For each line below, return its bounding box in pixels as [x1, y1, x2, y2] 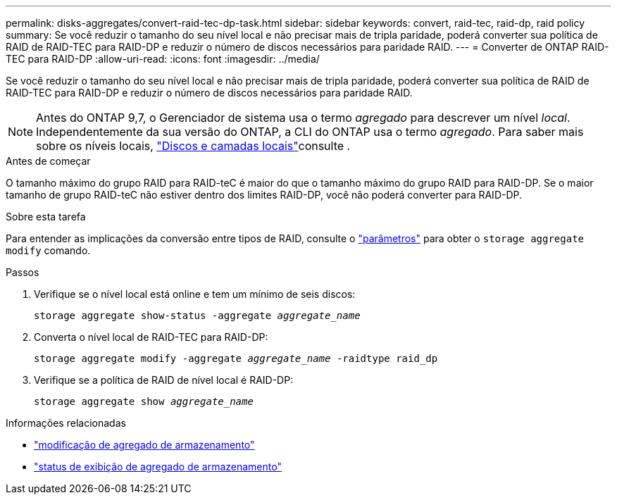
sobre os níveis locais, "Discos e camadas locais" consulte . [36, 139, 351, 153]
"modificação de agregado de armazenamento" [34, 439, 255, 451]
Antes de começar [6, 155, 91, 167]
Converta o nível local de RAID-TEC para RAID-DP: [34, 331, 268, 343]
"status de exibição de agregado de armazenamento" [34, 461, 282, 473]
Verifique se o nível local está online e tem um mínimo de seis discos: [34, 288, 356, 300]
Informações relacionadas [6, 417, 126, 429]
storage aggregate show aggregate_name [34, 396, 254, 407]
